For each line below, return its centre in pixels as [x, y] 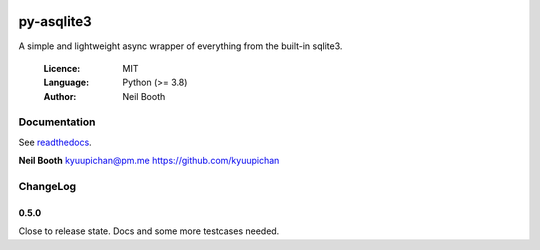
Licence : [62, 68]
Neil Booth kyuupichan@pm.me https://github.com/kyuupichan [149, 161]
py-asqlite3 [55, 21]
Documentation [57, 122]
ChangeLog [47, 186]
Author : [60, 96]
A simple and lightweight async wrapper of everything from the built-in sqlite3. [180, 46]
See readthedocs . [55, 142]
